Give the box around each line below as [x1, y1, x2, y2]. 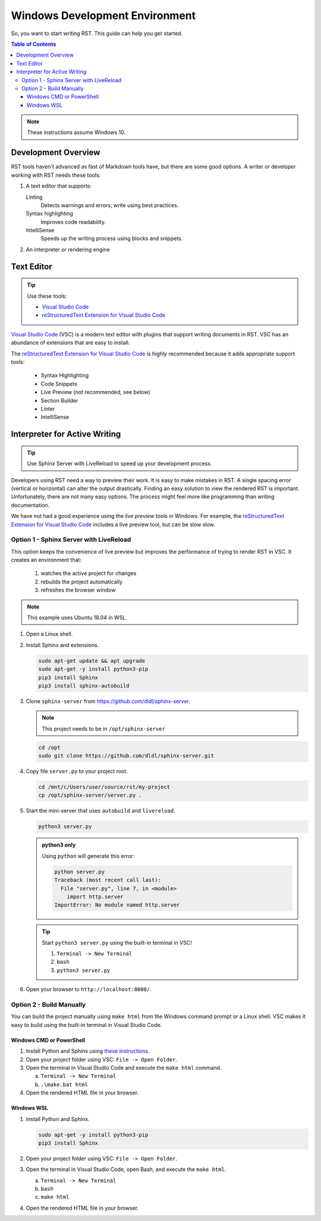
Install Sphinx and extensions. [26, 641, 99, 648]
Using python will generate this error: [42, 852, 135, 860]
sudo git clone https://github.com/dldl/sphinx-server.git [38, 752, 214, 759]
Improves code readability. [40, 218, 106, 226]
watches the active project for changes [40, 570, 137, 577]
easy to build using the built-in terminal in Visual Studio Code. [11, 1021, 162, 1028]
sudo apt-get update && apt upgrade [38, 657, 146, 664]
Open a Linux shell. [26, 630, 73, 638]
